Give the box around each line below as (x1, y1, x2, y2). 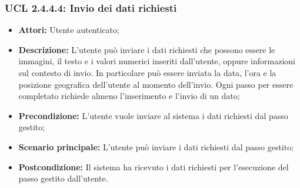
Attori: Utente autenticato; (18, 24, 119, 36)
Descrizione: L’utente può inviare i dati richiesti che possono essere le (18, 43, 275, 55)
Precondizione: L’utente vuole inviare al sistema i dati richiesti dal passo (18, 109, 288, 121)
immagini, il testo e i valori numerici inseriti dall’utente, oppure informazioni (18, 55, 295, 67)
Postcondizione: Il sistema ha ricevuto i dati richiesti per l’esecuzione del (18, 160, 289, 173)
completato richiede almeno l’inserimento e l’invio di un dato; (18, 90, 240, 102)
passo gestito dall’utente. (18, 172, 108, 184)
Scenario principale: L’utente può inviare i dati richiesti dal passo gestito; (18, 140, 294, 153)
